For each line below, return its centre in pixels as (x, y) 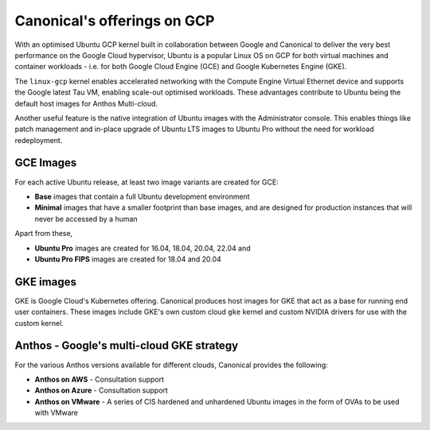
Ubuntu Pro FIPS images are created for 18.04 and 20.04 (128, 259)
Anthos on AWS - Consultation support (100, 379)
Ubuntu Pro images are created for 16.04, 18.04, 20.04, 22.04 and (143, 248)
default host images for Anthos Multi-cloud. (86, 103)
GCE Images (46, 163)
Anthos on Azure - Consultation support (102, 390)
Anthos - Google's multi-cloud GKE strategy (127, 346)
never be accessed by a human (86, 219)
